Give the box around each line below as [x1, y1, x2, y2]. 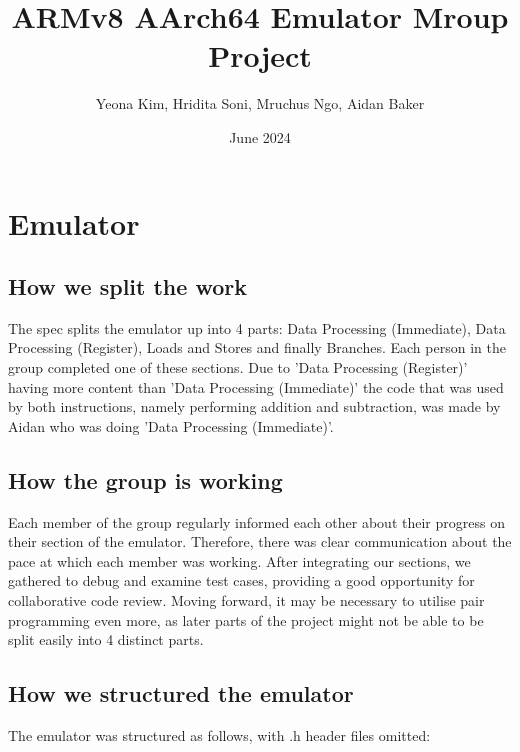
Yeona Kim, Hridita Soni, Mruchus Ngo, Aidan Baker [95, 93, 425, 114]
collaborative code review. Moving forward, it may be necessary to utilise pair [8, 590, 485, 611]
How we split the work [8, 271, 247, 302]
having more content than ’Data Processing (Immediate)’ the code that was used [8, 376, 504, 397]
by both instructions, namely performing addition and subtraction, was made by [8, 396, 501, 417]
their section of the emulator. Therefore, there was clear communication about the [8, 531, 512, 552]
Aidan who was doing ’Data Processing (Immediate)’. [8, 415, 334, 436]
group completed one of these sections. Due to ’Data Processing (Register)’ [8, 357, 468, 378]
